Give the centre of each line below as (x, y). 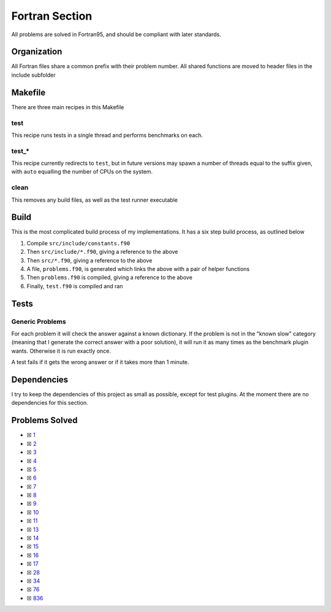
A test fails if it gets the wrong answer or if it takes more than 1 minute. (100, 362)
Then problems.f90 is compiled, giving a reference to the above (109, 277)
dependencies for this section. (50, 403)
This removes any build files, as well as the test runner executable (94, 200)
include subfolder (33, 75)
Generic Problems (39, 321)
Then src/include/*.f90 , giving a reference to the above (102, 252)
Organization (37, 52)
